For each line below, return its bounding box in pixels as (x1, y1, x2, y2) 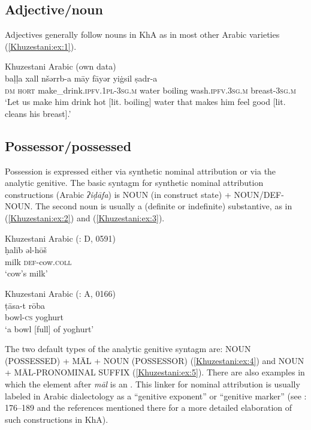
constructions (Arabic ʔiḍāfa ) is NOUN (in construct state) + (5, 188, 231, 200)
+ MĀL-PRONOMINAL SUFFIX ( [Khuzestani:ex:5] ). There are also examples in (5, 366, 305, 378)
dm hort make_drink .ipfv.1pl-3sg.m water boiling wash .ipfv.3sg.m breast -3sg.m (5, 83, 296, 96)
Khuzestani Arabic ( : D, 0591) (5, 231, 116, 244)
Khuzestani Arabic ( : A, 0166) (5, 287, 116, 299)
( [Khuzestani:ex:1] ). (5, 40, 77, 52)
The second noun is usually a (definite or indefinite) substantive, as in (35, 200, 292, 212)
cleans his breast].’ (5, 107, 71, 119)
